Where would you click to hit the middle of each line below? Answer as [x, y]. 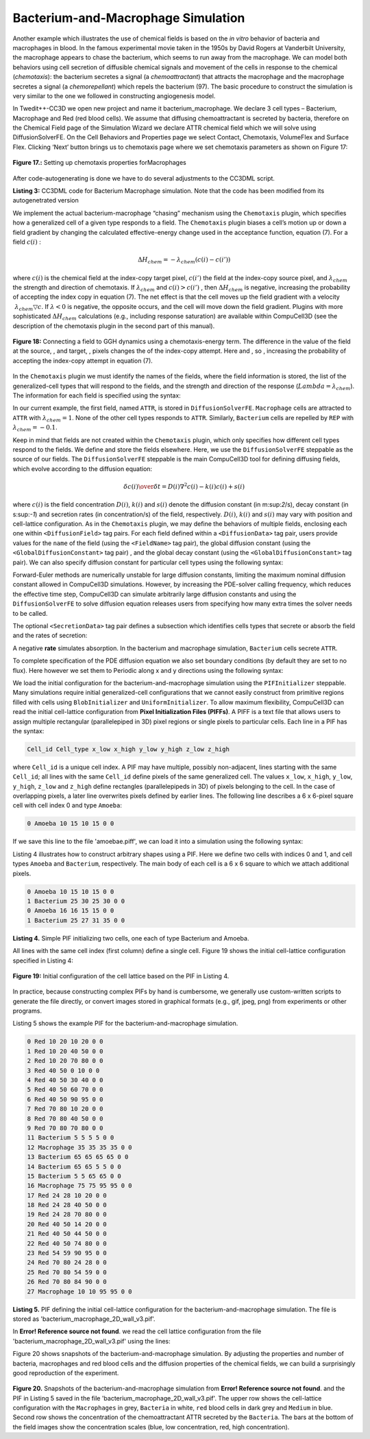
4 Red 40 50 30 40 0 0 [65, 1080]
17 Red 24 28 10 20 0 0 [67, 1195]
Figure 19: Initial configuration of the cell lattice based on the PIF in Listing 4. [121, 976]
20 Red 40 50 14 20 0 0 [67, 1224]
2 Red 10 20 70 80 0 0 [65, 1061]
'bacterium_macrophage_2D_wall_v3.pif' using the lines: [91, 1341]
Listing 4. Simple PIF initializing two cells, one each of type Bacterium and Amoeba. [131, 938]
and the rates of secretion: [50, 636]
